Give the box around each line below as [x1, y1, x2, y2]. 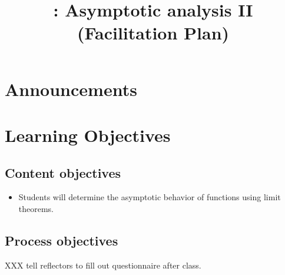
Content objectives [5, 163, 121, 181]
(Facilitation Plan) [77, 21, 230, 45]
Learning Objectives [5, 122, 171, 147]
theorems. [18, 202, 54, 214]
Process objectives [5, 231, 118, 249]
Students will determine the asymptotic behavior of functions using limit [18, 191, 281, 203]
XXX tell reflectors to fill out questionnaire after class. [5, 259, 201, 271]
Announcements [5, 77, 137, 101]
